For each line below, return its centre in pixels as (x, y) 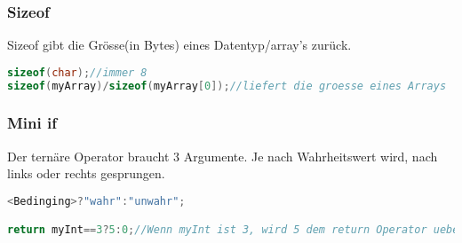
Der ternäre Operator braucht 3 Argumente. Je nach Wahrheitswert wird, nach (223, 156)
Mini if (32, 123)
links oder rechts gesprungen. (86, 173)
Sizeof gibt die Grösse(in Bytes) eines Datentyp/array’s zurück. (179, 45)
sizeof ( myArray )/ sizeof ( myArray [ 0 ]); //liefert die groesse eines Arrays (227, 86)
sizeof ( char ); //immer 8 (77, 72)
